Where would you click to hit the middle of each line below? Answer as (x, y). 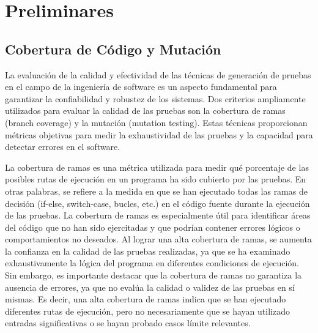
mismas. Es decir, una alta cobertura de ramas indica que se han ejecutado (146, 299)
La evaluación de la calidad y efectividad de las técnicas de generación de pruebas (158, 74)
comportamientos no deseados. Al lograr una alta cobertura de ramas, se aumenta (158, 239)
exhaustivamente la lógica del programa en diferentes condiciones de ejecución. (152, 263)
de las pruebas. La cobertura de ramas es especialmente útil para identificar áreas (158, 215)
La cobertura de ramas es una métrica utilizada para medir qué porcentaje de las (157, 167)
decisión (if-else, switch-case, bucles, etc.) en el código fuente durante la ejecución (157, 203)
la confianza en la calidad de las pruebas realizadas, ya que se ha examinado (148, 251)
